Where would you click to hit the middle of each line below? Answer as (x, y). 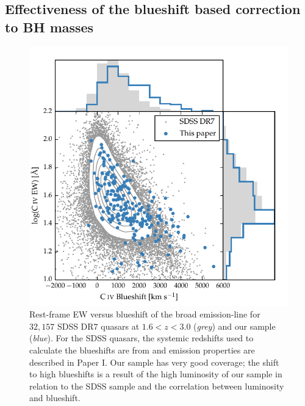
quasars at (120, 326)
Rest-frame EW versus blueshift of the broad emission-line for (145, 314)
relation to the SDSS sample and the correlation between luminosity (157, 386)
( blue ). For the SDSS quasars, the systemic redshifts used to (142, 338)
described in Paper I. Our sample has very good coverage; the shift (154, 362)
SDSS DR (75, 326)
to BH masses (49, 27)
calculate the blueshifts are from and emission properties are (142, 350)
